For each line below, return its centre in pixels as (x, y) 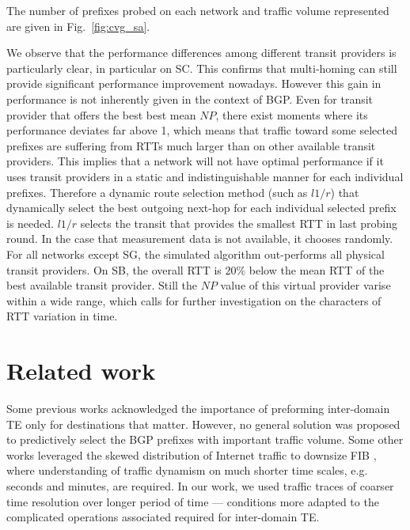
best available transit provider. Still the (102, 285)
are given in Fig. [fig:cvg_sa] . (78, 26)
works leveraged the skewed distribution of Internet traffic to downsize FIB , (192, 454)
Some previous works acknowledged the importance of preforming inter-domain (198, 408)
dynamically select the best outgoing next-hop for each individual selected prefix (201, 208)
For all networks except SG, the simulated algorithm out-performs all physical (196, 254)
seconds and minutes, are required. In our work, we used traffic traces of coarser (200, 485)
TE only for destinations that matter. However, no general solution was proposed (203, 424)
